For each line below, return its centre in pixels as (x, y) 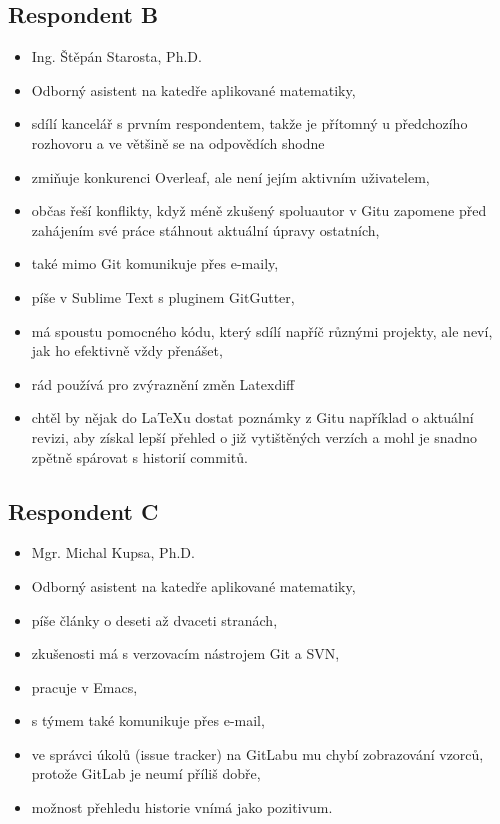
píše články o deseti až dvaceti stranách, (154, 619)
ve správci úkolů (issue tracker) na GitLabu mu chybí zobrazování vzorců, (257, 753)
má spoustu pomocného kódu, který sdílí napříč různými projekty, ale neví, (262, 330)
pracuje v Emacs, (84, 686)
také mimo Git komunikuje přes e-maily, (155, 263)
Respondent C (83, 510)
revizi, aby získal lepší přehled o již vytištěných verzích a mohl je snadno (254, 436)
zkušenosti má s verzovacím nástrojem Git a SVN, (185, 653)
